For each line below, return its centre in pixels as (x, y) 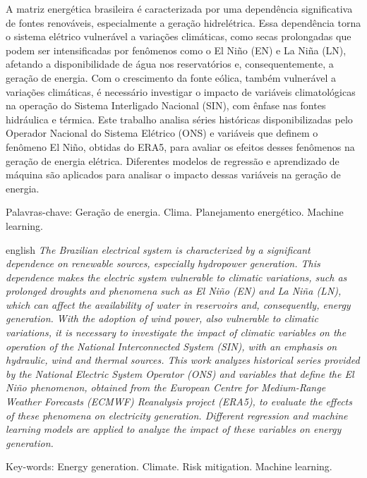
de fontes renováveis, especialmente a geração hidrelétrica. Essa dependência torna (183, 22)
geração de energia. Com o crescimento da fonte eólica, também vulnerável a (171, 77)
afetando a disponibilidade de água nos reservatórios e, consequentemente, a (170, 64)
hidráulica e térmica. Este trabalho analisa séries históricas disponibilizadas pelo (179, 119)
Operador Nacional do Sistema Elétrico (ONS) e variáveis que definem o (162, 133)
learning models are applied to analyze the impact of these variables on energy (174, 429)
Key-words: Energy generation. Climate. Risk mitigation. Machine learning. (169, 466)
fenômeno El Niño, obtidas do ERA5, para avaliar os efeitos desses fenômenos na (180, 146)
